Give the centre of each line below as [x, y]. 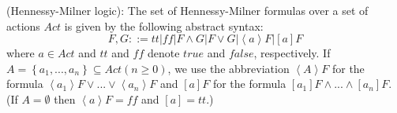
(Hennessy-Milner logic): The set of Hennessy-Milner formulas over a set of [187, 10]
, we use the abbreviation [228, 68]
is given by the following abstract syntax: [164, 26]
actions [23, 26]
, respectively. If [292, 53]
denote [163, 53]
